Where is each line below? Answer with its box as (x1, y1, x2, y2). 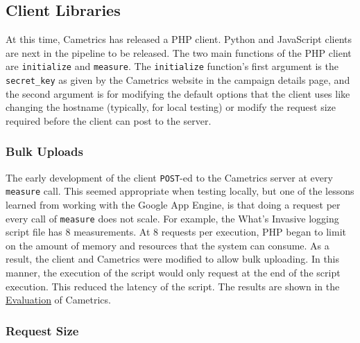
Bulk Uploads (6, 143, 83, 160)
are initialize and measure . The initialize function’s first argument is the (6, 59, 338, 73)
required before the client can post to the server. (6, 113, 212, 127)
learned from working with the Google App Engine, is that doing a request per (6, 197, 341, 212)
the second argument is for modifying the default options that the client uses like (6, 86, 350, 100)
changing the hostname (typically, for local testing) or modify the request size (6, 100, 336, 114)
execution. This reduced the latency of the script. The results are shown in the (6, 279, 340, 293)
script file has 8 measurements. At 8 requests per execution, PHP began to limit (6, 225, 346, 239)
